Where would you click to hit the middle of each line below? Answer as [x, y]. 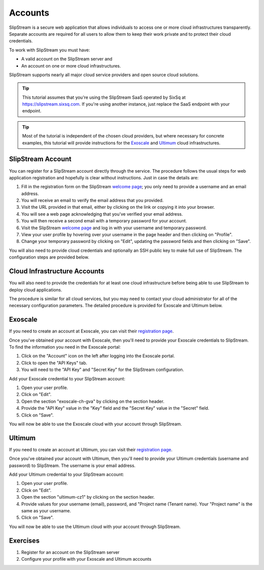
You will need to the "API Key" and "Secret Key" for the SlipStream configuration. [103, 370]
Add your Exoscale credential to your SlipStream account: [67, 378]
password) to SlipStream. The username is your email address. [72, 465]
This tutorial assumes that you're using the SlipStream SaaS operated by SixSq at [104, 97]
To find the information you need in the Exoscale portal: [65, 347]
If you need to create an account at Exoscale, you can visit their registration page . [91, 331]
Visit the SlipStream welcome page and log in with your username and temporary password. [114, 228]
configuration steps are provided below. [49, 257]
